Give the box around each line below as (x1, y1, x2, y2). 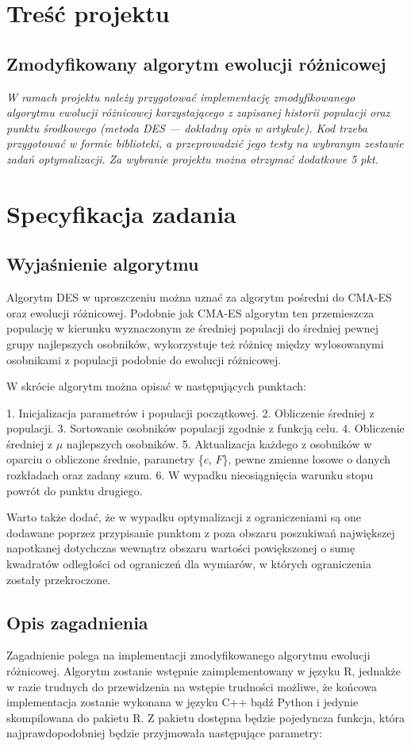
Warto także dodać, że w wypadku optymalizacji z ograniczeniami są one (6, 509, 361, 525)
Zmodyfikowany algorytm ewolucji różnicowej (6, 51, 386, 75)
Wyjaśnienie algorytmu (6, 252, 199, 276)
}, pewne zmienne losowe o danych (222, 451, 390, 467)
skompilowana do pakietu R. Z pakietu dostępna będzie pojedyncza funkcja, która (6, 709, 405, 725)
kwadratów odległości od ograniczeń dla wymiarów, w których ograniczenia (6, 556, 371, 572)
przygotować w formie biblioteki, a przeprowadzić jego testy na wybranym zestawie (6, 135, 404, 152)
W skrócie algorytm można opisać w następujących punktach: (6, 378, 306, 394)
